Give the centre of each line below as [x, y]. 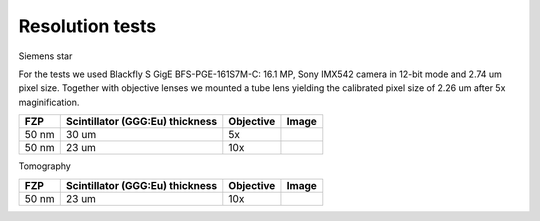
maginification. [49, 102]
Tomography [45, 166]
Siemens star [45, 56]
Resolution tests [87, 26]
